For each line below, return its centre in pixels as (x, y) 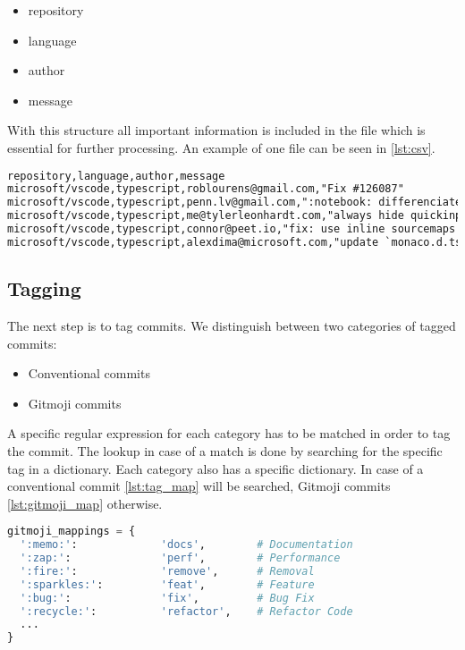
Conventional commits (89, 373)
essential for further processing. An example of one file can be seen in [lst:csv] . (221, 147)
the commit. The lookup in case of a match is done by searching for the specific (225, 450)
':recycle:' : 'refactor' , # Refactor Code (186, 611)
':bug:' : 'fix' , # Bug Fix (167, 598)
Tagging (44, 288)
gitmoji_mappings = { (72, 532)
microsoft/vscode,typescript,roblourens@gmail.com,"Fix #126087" (206, 189)
